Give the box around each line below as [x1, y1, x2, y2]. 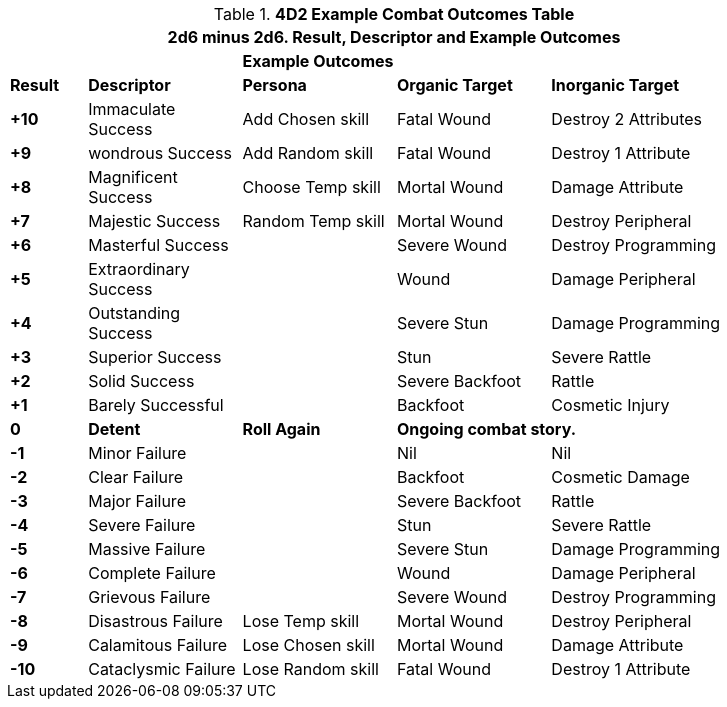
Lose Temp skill [242, 611, 360, 631]
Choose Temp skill [242, 177, 381, 197]
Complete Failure [88, 563, 216, 583]
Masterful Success [88, 235, 229, 255]
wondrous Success [88, 143, 232, 163]
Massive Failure [88, 539, 206, 559]
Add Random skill [242, 143, 374, 163]
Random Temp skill [242, 211, 385, 231]
